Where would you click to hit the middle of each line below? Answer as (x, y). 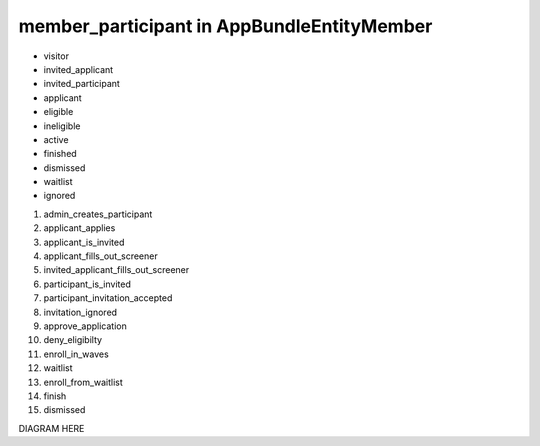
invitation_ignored (80, 312)
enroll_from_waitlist (83, 382)
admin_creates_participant (98, 214)
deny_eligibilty (73, 340)
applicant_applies (79, 228)
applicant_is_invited (84, 242)
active (56, 139)
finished (60, 154)
